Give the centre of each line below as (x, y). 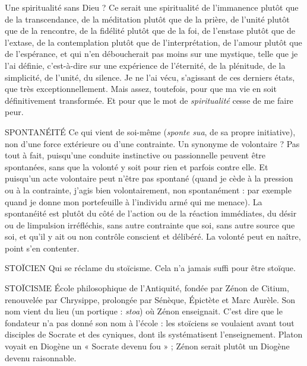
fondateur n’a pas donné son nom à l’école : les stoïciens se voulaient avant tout (150, 322)
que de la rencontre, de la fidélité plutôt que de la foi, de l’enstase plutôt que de (150, 31)
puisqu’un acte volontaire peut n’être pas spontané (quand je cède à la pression (149, 178)
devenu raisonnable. (41, 357)
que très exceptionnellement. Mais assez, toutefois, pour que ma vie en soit (141, 89)
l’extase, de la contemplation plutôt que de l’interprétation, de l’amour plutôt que (153, 42)
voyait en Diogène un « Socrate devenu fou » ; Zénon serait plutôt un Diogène (147, 346)
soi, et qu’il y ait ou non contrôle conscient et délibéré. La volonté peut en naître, (153, 236)
